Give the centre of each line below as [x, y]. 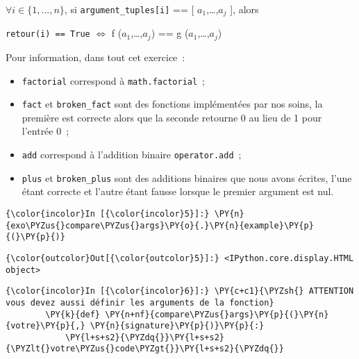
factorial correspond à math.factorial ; [114, 80]
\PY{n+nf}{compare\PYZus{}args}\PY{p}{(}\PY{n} [217, 314]
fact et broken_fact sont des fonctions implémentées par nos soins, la [172, 104]
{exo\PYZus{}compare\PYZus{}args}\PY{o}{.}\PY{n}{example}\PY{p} [160, 225]
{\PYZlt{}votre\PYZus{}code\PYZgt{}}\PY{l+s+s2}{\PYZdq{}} [145, 349]
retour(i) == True [48, 34]
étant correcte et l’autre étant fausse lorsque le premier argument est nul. [178, 191]
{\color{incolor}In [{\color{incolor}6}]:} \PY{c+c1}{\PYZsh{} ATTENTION [180, 291]
